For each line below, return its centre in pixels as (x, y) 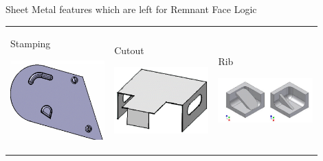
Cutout (129, 50)
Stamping (31, 44)
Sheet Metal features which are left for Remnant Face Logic (131, 9)
